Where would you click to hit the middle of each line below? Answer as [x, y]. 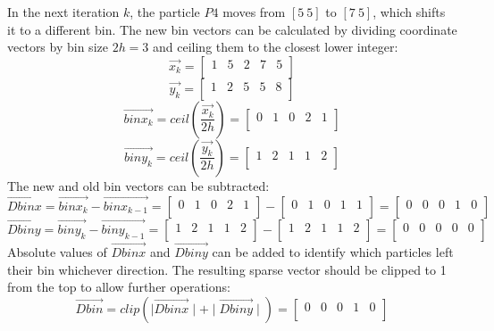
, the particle [165, 12]
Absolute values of [57, 252]
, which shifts [409, 12]
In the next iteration [63, 12]
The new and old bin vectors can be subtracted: [138, 185]
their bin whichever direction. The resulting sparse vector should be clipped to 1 [227, 269]
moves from [254, 12]
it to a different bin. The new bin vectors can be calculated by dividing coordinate [232, 29]
